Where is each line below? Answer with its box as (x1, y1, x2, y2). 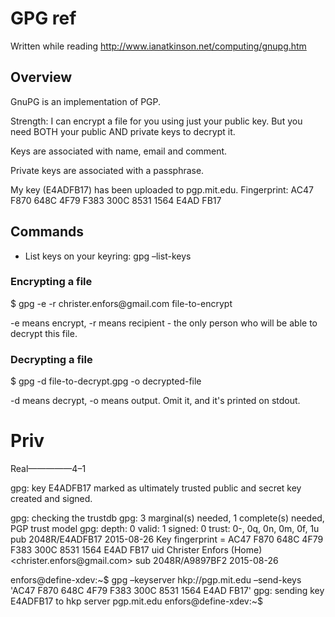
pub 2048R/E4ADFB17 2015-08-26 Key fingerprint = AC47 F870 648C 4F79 (10, 533, 324, 546)
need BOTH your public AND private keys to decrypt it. (10, 125, 236, 137)
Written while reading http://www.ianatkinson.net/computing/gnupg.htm (10, 40, 307, 52)
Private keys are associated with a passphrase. (10, 164, 205, 176)
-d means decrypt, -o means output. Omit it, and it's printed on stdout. (10, 395, 301, 407)
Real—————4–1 (10, 463, 87, 475)
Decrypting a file (10, 352, 93, 366)
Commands (10, 223, 85, 241)
